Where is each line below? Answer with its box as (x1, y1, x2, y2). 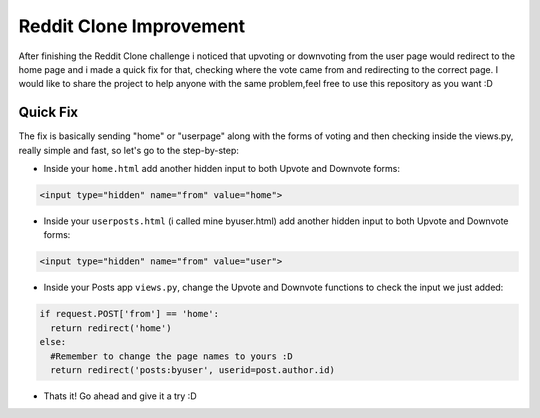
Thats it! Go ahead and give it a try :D (43, 390, 197, 402)
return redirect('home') (50, 322, 172, 334)
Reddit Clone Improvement (18, 15, 246, 37)
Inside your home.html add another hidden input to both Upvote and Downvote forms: (43, 163, 400, 175)
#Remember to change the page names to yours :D (50, 350, 294, 362)
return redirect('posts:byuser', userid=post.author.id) (50, 364, 335, 375)
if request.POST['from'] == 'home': (39, 308, 220, 320)
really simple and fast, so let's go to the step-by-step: (18, 144, 240, 156)
